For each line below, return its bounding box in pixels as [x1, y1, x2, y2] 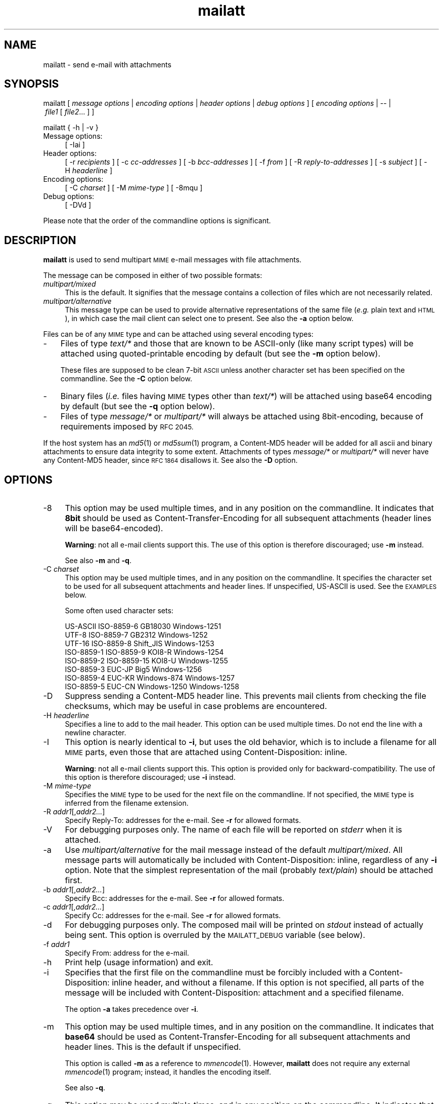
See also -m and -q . [65, 556, 131, 565]
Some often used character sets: [65, 606, 173, 615]
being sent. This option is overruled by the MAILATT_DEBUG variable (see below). [65, 930, 366, 940]
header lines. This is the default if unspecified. [65, 1042, 241, 1052]
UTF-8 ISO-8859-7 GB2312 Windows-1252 [65, 630, 208, 640]
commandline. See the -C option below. [60, 374, 192, 383]
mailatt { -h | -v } [43, 123, 99, 132]
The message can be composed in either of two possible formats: [43, 271, 262, 280]
